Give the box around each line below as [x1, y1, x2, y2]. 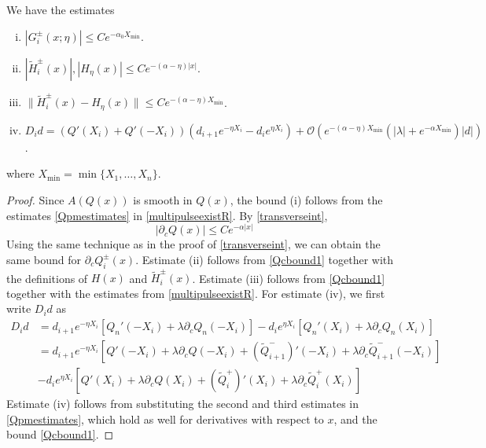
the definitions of [6, 270, 88, 286]
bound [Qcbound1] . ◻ [6, 426, 114, 442]
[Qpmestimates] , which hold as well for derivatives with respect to [6, 410, 324, 427]
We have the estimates [6, 2, 115, 17]
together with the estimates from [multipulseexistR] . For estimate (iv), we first [6, 285, 385, 301]
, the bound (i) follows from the [230, 191, 383, 207]
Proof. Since [6, 191, 64, 207]
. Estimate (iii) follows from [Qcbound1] [192, 270, 385, 286]
